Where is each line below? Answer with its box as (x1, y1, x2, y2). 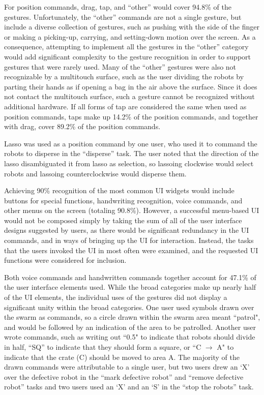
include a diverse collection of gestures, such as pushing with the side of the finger (4, 21, 259, 32)
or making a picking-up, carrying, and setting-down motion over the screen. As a (4, 31, 256, 42)
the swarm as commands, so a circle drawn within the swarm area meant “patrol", (4, 312, 260, 322)
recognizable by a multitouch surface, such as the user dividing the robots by (4, 71, 244, 82)
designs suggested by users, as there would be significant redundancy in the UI (4, 225, 249, 235)
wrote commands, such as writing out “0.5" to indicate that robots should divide (4, 331, 255, 342)
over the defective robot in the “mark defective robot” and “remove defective (4, 371, 244, 382)
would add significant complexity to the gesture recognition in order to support (4, 51, 251, 62)
